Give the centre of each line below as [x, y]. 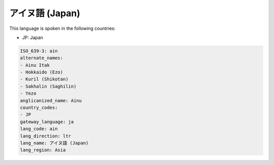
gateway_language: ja [47, 122]
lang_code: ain [39, 129]
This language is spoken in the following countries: [62, 28]
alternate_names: [42, 58]
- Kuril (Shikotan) [44, 79]
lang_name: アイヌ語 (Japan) [54, 143]
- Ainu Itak [35, 65]
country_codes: [39, 108]
